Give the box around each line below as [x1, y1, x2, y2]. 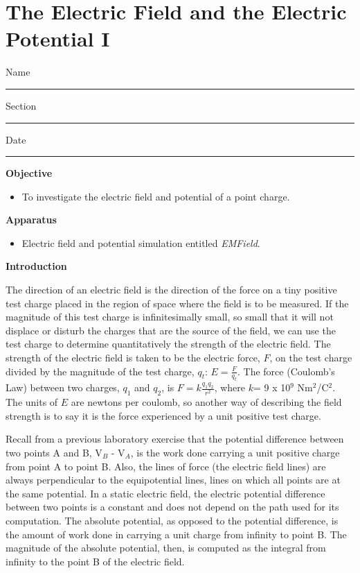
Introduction [6, 259, 67, 273]
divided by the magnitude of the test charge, [6, 364, 195, 378]
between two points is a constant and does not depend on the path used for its [6, 499, 339, 514]
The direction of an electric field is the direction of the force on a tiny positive [6, 282, 337, 297]
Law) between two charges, [6, 380, 120, 395]
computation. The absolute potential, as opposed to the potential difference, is [6, 513, 339, 527]
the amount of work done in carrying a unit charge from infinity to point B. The [6, 527, 347, 541]
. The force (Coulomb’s [237, 364, 335, 378]
